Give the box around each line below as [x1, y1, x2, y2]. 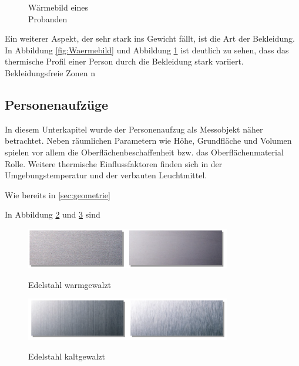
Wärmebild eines [28, 1, 89, 13]
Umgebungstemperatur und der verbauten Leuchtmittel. [5, 169, 207, 181]
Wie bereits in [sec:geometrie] [5, 188, 110, 201]
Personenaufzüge [5, 95, 109, 113]
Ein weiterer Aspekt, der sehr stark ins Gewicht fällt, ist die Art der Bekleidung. [5, 32, 295, 45]
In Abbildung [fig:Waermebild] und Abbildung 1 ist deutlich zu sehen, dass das [5, 43, 289, 56]
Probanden [28, 12, 68, 25]
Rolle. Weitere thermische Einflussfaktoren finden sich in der [5, 157, 223, 170]
